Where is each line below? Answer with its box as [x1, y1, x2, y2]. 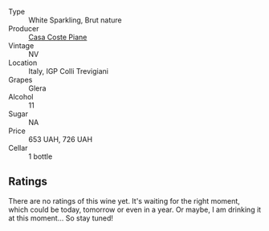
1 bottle [28, 152, 53, 161]
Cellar [8, 144, 28, 152]
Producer [8, 24, 39, 33]
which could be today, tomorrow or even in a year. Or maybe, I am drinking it [8, 205, 262, 214]
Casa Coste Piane [28, 32, 88, 42]
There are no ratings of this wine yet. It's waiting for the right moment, [8, 196, 241, 205]
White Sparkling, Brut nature [28, 15, 122, 25]
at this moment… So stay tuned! [8, 213, 114, 223]
